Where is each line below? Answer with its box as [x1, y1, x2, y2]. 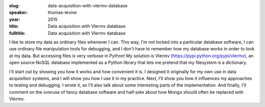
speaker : [9, 10, 28, 16]
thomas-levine [48, 10, 77, 16]
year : [9, 16, 21, 22]
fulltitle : [9, 30, 26, 36]
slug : [9, 3, 20, 8]
